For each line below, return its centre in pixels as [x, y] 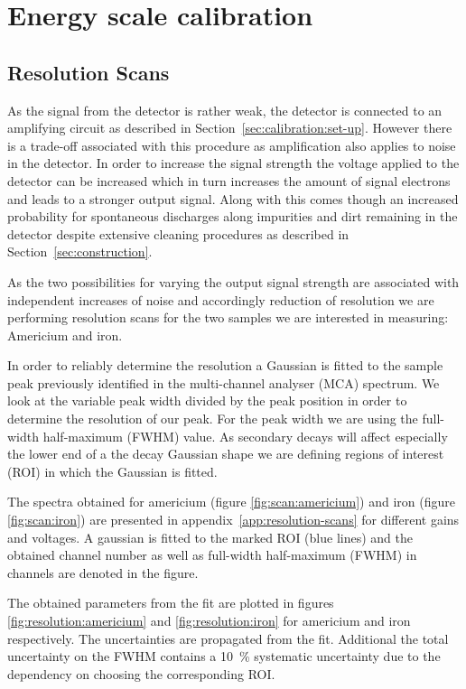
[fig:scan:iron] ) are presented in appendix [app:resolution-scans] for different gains [233, 520]
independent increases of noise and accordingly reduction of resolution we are [221, 299]
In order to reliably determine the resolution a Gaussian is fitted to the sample [225, 365]
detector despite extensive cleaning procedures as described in [178, 233]
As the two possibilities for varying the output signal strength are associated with [233, 281]
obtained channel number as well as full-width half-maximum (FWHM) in [212, 555]
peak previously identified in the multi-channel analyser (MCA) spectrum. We [224, 382]
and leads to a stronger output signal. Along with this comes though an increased [233, 198]
